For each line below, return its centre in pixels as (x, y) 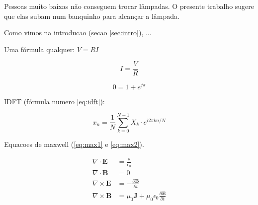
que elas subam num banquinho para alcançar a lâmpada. (92, 16)
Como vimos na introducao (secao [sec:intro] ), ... (78, 33)
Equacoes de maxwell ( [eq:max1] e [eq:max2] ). (74, 144)
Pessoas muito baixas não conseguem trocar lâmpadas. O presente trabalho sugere (129, 6)
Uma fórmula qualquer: (40, 49)
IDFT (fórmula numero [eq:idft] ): (54, 101)
